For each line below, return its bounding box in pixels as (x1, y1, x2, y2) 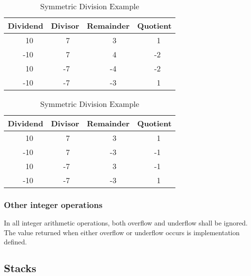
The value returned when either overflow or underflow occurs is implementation (4, 227, 240, 237)
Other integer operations (4, 198, 103, 210)
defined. (4, 237, 27, 247)
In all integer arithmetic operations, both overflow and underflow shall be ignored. (4, 218, 248, 228)
